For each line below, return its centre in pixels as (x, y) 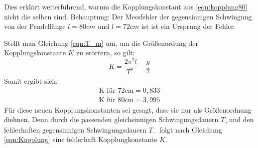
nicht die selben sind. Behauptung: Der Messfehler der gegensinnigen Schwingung (128, 16)
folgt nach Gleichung (191, 129)
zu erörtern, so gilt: (106, 53)
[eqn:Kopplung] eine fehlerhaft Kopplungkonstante (81, 139)
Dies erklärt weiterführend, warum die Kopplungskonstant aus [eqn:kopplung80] (126, 6)
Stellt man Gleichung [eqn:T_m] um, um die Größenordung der (101, 43)
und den (241, 119)
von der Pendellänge (35, 26)
